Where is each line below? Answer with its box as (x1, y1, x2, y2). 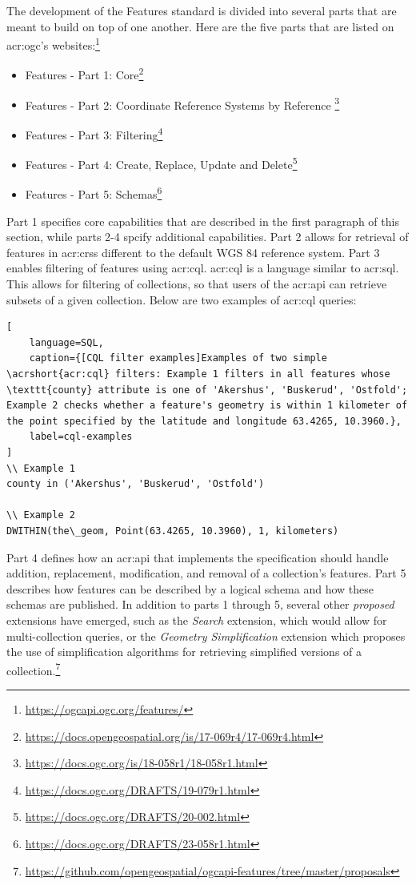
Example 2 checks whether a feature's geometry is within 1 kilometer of (6, 400, 408, 412)
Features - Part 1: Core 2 (25, 64, 144, 83)
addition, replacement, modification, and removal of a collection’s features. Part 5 (6, 565, 406, 581)
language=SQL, (29, 336, 104, 348)
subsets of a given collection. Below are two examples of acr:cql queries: (6, 291, 357, 308)
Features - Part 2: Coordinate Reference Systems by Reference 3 (25, 94, 340, 113)
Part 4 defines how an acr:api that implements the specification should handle (6, 549, 389, 565)
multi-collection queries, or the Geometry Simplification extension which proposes (6, 627, 406, 644)
